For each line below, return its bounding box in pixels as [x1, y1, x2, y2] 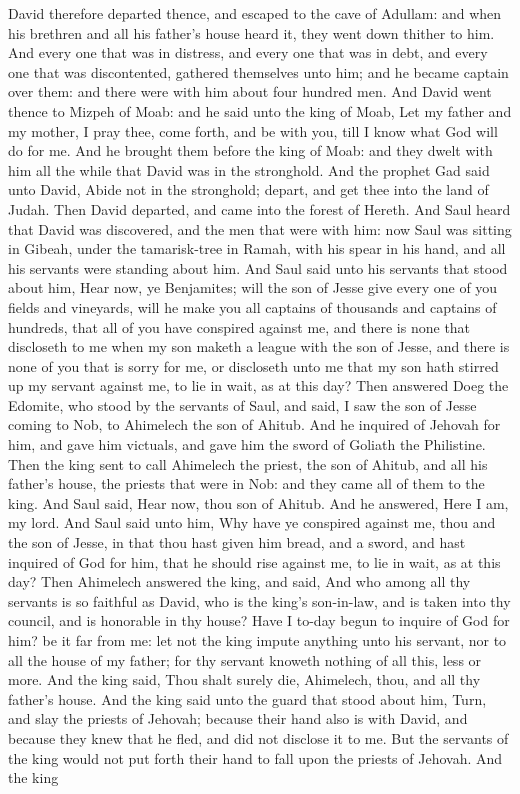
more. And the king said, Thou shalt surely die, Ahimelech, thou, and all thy [8, 669, 481, 690]
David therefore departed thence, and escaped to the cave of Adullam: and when [8, 3, 502, 23]
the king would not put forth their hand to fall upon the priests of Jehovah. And [8, 747, 503, 768]
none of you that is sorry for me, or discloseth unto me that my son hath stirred [8, 355, 499, 376]
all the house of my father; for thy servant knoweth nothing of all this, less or [8, 649, 482, 670]
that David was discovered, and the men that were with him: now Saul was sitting [8, 218, 512, 239]
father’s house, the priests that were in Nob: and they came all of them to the [8, 473, 485, 494]
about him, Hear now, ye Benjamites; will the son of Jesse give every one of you [8, 277, 498, 298]
